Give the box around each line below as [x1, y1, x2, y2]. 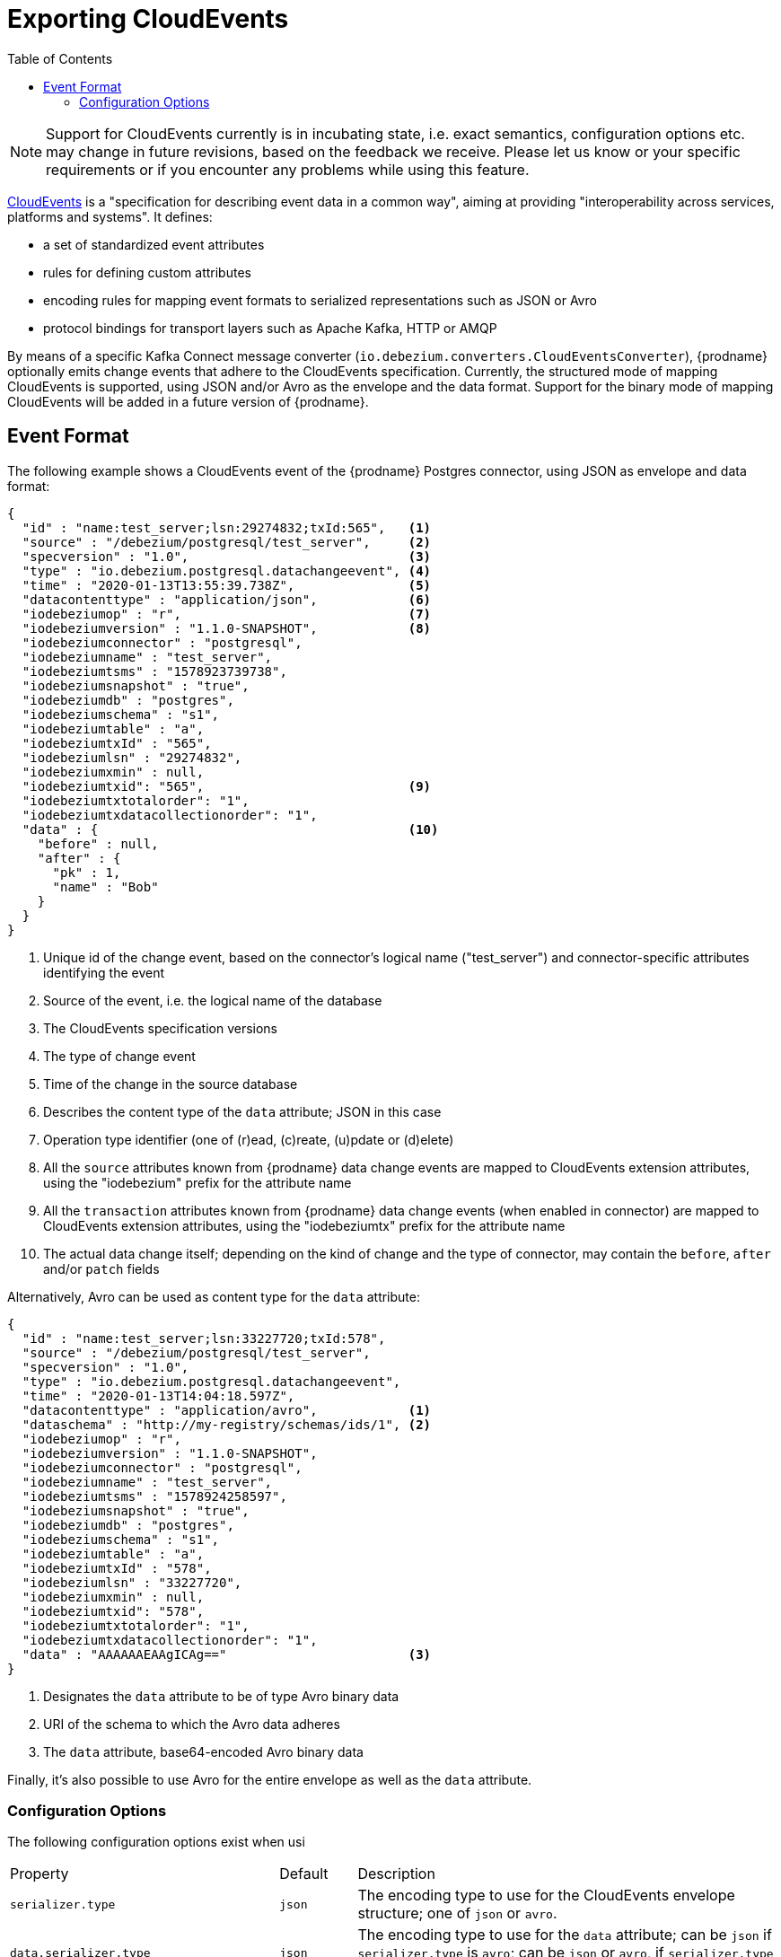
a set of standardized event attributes [43, 236, 265, 252]
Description [357, 1865, 435, 1883]
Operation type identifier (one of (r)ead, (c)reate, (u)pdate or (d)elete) [43, 1131, 454, 1147]
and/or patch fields [43, 1260, 160, 1277]
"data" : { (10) [22, 821, 439, 837]
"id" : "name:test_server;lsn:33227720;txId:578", [22, 1330, 386, 1346]
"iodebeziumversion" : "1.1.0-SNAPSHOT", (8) [22, 620, 432, 636]
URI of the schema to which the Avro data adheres [43, 1716, 340, 1732]
